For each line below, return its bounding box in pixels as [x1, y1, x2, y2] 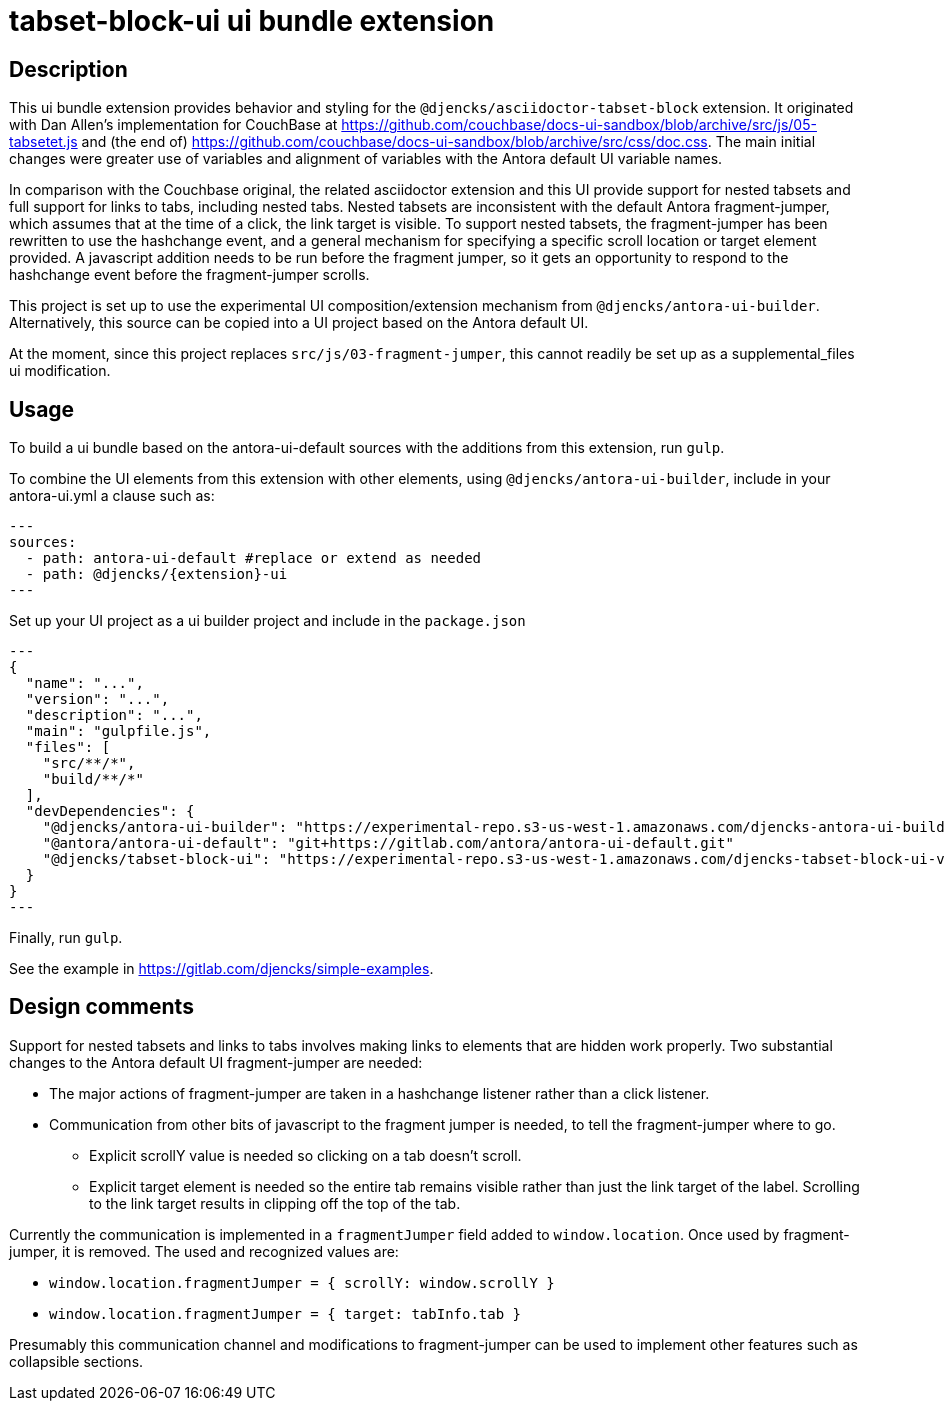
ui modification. [9, 362, 111, 380]
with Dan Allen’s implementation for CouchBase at [9, 116, 338, 134]
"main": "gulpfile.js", [25, 723, 212, 740]
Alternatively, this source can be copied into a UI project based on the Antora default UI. [9, 314, 589, 332]
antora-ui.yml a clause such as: [9, 487, 215, 505]
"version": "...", [25, 691, 170, 708]
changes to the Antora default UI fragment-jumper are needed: [9, 1053, 423, 1071]
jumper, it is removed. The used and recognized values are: [9, 1242, 399, 1260]
